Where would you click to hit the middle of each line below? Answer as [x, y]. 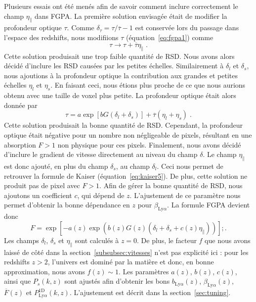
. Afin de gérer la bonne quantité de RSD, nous [171, 185]
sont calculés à [97, 240]
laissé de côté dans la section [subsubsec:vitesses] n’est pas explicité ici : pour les [126, 252]
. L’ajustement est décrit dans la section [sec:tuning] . [150, 292]
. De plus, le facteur [167, 240]
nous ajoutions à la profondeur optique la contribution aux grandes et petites [121, 75]
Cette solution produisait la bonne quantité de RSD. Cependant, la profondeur [123, 125]
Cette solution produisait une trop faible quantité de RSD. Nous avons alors [119, 56]
